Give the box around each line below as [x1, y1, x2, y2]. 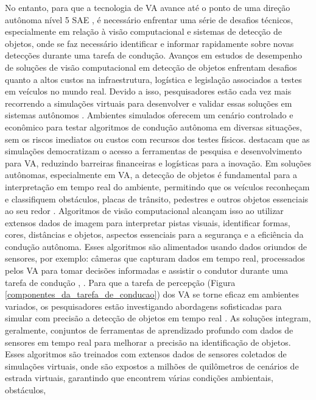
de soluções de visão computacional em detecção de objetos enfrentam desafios [5, 60, 297, 73]
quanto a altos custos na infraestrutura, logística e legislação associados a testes [5, 73, 302, 85]
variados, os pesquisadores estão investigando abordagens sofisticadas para [5, 299, 282, 312]
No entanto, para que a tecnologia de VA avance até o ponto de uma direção [5, 1, 290, 13]
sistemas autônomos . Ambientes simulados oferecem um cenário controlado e [5, 109, 293, 121]
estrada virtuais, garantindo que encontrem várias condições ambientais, [5, 371, 273, 384]
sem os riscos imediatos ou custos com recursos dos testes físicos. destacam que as [5, 132, 310, 145]
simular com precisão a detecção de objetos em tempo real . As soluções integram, [5, 312, 311, 324]
